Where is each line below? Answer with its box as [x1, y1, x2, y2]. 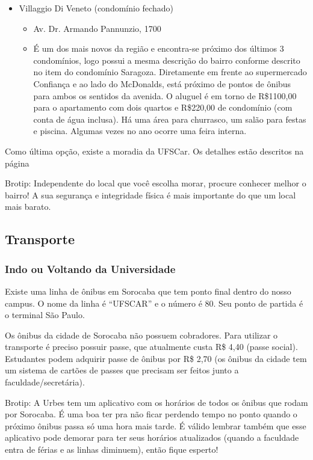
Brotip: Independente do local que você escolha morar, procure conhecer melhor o [5, 177, 306, 189]
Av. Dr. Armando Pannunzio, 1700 [33, 22, 161, 34]
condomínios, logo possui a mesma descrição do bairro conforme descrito [33, 54, 300, 66]
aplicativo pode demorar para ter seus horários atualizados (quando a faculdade [5, 431, 299, 444]
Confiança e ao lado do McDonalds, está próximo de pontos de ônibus [33, 77, 291, 90]
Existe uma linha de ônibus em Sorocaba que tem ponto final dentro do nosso [5, 284, 291, 297]
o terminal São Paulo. [5, 308, 85, 321]
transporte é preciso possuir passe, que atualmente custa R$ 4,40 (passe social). [5, 340, 298, 353]
